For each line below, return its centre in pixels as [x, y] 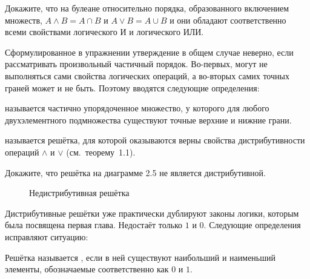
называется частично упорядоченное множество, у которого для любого [137, 108]
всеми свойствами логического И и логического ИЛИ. [104, 32]
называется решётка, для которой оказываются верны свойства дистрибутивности [155, 140]
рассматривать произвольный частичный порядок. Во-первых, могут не [136, 64]
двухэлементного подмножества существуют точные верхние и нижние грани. [148, 120]
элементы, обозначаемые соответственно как [87, 269]
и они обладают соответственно [228, 20]
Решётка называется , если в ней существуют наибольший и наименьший [140, 257]
